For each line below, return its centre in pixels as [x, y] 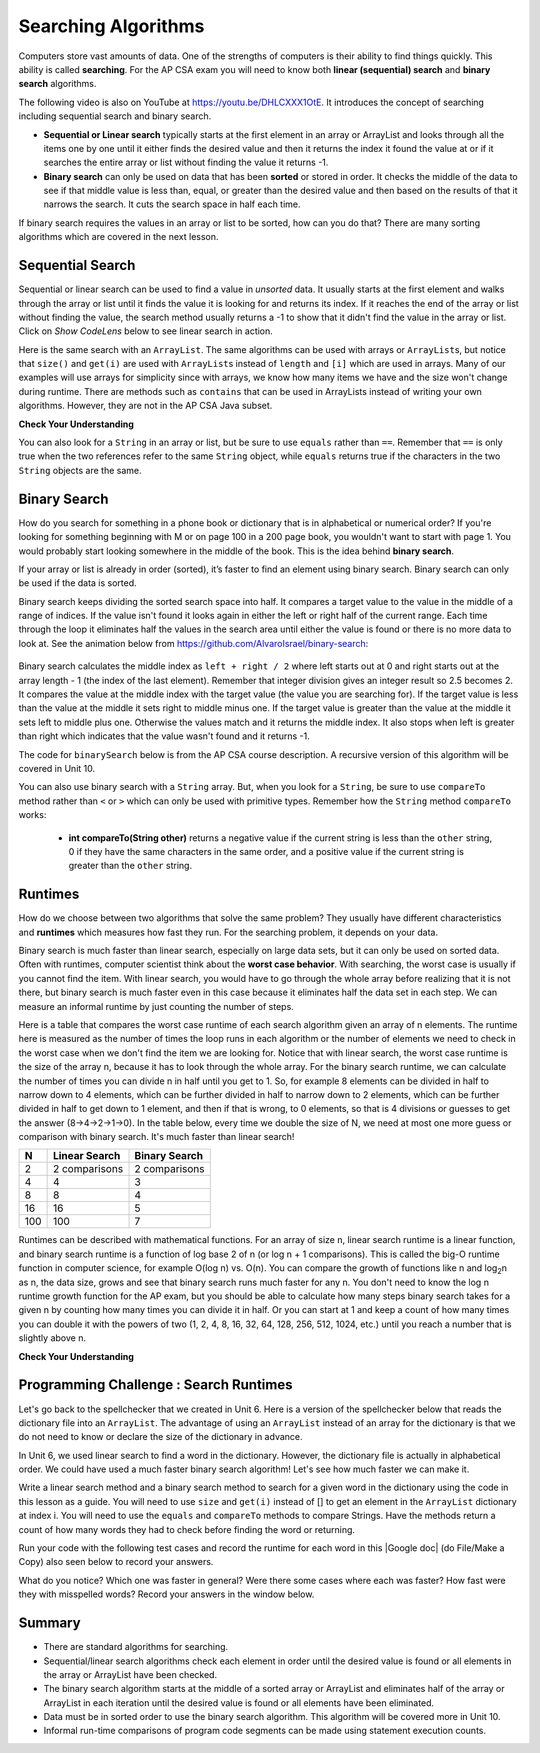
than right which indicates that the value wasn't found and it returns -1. [164, 736]
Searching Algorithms [111, 26]
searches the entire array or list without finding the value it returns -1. [186, 162]
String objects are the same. [80, 470]
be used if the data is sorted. [77, 583]
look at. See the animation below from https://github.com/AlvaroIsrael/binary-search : [193, 643]
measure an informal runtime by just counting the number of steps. [156, 1006]
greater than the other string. [130, 866]
